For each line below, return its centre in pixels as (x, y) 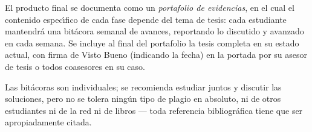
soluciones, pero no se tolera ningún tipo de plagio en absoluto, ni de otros (143, 99)
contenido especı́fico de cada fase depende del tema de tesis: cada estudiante (146, 19)
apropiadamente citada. (48, 122)
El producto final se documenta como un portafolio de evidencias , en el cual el (150, 7)
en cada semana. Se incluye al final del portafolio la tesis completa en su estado (152, 42)
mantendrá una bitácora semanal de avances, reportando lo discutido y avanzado (154, 31)
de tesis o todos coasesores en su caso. (75, 66)
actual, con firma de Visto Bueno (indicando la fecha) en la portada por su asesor (156, 55)
